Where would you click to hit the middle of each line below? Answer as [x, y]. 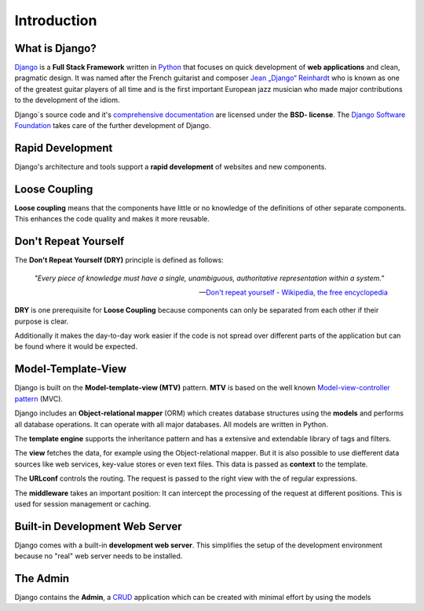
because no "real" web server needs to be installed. [99, 556]
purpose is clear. [42, 321]
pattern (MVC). [38, 399]
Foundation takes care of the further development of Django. [113, 126]
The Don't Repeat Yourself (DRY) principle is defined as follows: [119, 260]
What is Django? [56, 48]
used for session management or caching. [83, 503]
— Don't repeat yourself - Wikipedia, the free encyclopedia [293, 292]
